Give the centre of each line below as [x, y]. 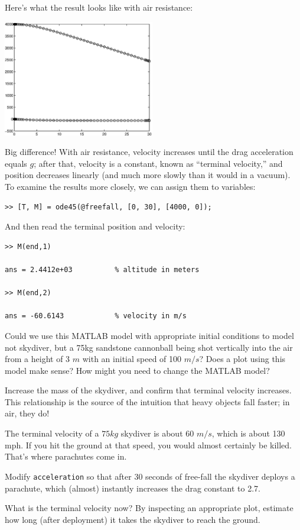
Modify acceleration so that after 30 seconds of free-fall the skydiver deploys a [150, 476]
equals [16, 163]
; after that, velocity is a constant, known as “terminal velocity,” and [158, 163]
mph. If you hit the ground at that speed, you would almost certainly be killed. [148, 445]
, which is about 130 [248, 433]
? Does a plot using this [242, 359]
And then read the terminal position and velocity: [95, 226]
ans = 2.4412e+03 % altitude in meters [102, 269]
